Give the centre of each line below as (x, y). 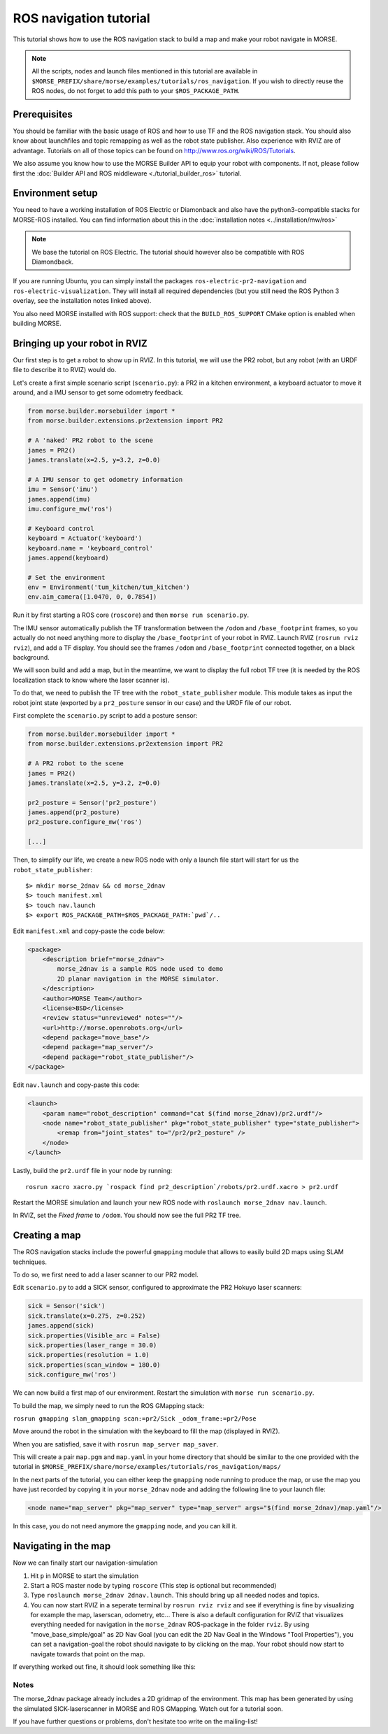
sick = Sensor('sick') (66, 1306)
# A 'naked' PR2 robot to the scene (91, 440)
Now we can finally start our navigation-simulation (85, 1563)
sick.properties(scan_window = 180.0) (94, 1365)
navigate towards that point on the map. (88, 1654)
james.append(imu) (59, 499)
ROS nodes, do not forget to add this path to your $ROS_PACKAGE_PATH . (136, 91)
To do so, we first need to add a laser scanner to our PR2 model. (106, 1275)
